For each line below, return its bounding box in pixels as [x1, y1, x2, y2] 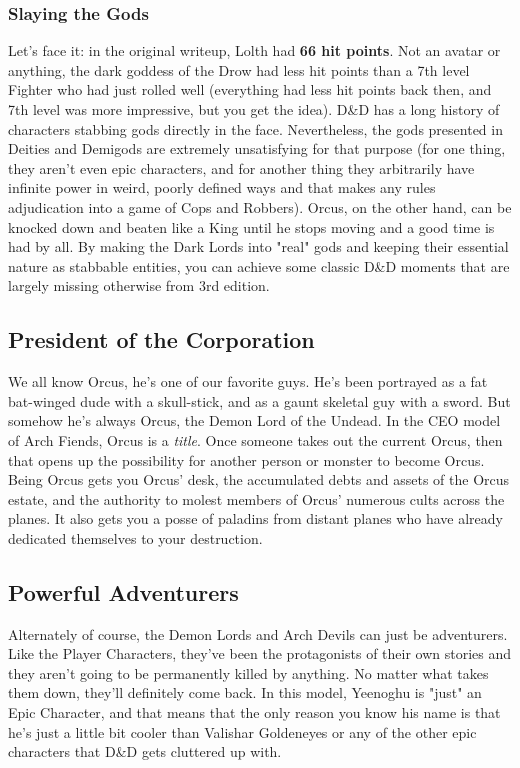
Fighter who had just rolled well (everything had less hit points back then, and [8, 79, 492, 100]
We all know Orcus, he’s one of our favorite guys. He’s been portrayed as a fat [8, 371, 488, 392]
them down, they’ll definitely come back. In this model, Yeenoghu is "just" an [8, 682, 482, 703]
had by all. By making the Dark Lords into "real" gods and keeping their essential [8, 236, 509, 257]
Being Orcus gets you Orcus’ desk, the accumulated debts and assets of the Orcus [8, 469, 510, 490]
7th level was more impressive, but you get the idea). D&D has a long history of [8, 99, 500, 119]
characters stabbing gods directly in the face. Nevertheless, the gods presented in [8, 118, 503, 139]
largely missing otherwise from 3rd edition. [8, 275, 270, 296]
